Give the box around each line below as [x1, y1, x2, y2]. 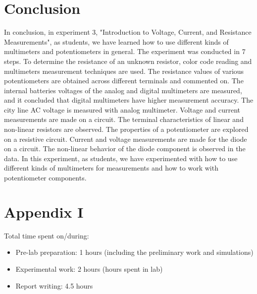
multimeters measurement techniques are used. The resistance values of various [4, 65, 244, 76]
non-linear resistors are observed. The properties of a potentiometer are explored [4, 124, 249, 134]
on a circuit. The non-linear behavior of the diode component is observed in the [4, 143, 246, 154]
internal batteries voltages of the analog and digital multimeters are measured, [4, 85, 242, 95]
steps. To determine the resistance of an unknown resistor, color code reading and [4, 56, 252, 66]
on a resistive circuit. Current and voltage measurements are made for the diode [4, 133, 247, 144]
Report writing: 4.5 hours [15, 280, 93, 291]
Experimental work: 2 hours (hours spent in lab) [15, 263, 163, 274]
